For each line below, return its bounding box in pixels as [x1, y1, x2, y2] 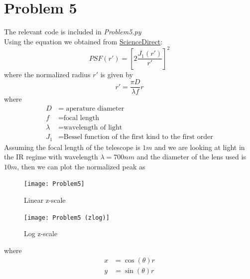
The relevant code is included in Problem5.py [4, 26, 141, 37]
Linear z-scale [24, 195, 66, 205]
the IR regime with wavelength [4, 151, 98, 162]
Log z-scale [24, 228, 58, 239]
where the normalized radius [4, 69, 91, 79]
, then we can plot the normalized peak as [17, 161, 145, 171]
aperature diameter [66, 105, 125, 113]
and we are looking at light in [154, 141, 245, 152]
